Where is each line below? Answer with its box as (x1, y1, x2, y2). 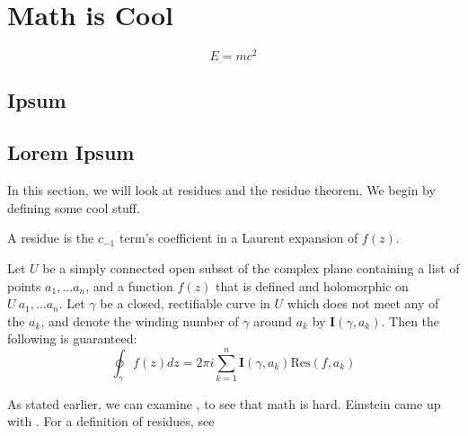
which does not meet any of (287, 294, 439, 313)
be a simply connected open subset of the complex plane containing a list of (42, 258, 460, 277)
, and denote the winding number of (40, 311, 239, 330)
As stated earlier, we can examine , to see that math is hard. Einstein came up (7, 394, 441, 413)
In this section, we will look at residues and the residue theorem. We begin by (7, 181, 436, 200)
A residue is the (7, 228, 94, 247)
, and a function (85, 276, 173, 295)
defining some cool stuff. (7, 198, 140, 217)
